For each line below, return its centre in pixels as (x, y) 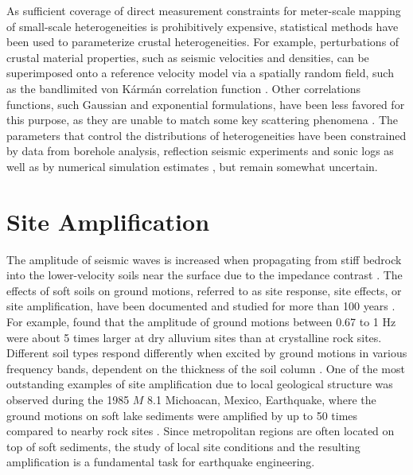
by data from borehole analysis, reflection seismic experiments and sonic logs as (200, 151)
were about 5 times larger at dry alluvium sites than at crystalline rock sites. (194, 337)
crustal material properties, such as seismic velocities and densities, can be (188, 57)
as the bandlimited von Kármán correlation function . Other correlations (183, 88)
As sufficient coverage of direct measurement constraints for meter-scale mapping (204, 10)
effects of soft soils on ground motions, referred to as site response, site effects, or (204, 290)
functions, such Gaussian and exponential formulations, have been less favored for (206, 104)
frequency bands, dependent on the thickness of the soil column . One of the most (206, 368)
